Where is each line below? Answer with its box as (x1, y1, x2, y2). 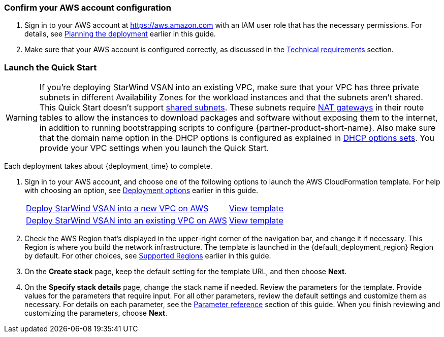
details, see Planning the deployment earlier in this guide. (24, 29, 216, 39)
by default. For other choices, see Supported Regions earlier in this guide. (24, 251, 271, 260)
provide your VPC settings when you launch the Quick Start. (39, 143, 269, 154)
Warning (6, 113, 38, 123)
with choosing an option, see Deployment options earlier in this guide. (24, 186, 258, 195)
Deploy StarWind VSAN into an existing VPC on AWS (26, 215, 227, 226)
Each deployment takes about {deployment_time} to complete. (4, 162, 212, 171)
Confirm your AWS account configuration (4, 3, 171, 13)
